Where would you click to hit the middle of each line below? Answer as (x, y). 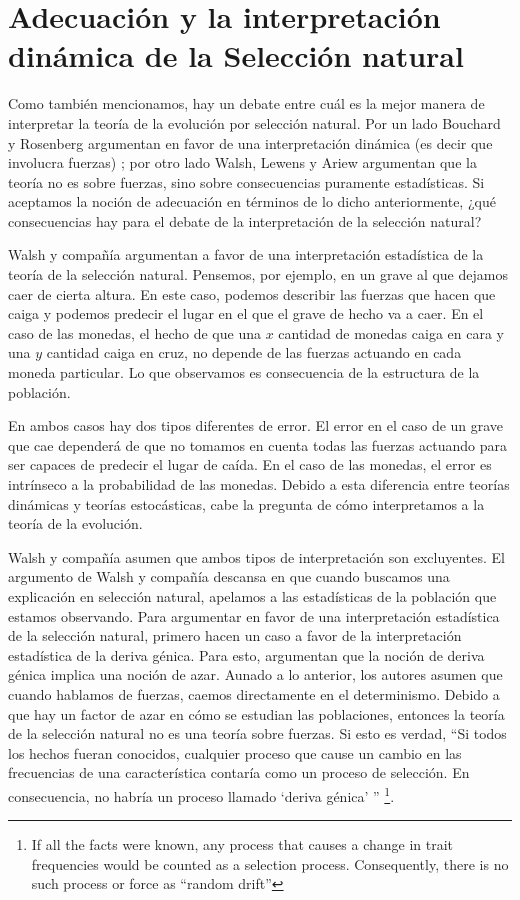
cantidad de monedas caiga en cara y (391, 332)
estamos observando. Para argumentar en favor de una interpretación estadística (254, 615)
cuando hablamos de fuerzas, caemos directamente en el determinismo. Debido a (254, 693)
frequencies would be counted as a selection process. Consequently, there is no (270, 863)
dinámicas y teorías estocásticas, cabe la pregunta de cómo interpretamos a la (246, 503)
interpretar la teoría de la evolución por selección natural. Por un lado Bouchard (254, 122)
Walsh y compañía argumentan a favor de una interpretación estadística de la (246, 254)
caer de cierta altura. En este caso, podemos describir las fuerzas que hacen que (252, 293)
